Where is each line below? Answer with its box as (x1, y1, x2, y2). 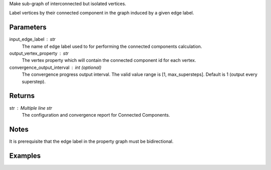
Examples (9, 151, 41, 160)
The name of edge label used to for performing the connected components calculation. (22, 43, 202, 49)
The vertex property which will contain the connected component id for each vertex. (22, 57, 196, 63)
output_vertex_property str (9, 50, 69, 56)
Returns (9, 92, 35, 100)
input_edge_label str (9, 36, 56, 42)
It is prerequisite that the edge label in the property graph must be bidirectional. (9, 138, 174, 144)
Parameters (9, 23, 47, 32)
